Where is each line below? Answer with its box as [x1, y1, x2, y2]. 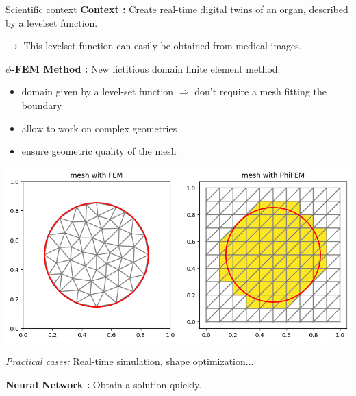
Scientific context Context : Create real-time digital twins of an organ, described [5, 2, 348, 16]
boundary [21, 97, 62, 112]
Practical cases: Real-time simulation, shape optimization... [5, 354, 254, 369]
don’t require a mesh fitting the [194, 84, 327, 99]
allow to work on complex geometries [21, 121, 177, 135]
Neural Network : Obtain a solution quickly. [5, 377, 202, 391]
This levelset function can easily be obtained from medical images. [23, 38, 302, 53]
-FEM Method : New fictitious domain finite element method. [11, 61, 281, 75]
